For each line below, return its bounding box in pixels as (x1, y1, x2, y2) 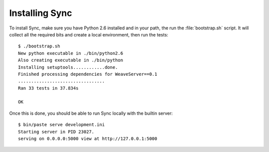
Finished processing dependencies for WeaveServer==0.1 (18, 71, 157, 77)
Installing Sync (9, 7, 72, 18)
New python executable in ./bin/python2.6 (18, 50, 124, 56)
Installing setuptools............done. (18, 64, 118, 70)
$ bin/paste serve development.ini (18, 122, 105, 128)
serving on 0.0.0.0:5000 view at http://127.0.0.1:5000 (18, 136, 157, 142)
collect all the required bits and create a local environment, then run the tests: (9, 31, 168, 37)
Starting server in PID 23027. (18, 129, 95, 135)
